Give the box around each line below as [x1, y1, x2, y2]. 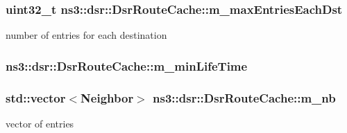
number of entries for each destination [6, 28, 167, 42]
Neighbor [81, 89, 134, 106]
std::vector [6, 89, 66, 106]
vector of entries [6, 116, 74, 130]
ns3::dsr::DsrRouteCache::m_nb [153, 89, 336, 106]
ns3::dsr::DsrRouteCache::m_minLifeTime [6, 57, 248, 74]
